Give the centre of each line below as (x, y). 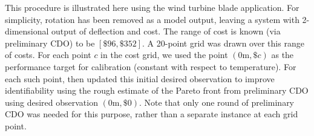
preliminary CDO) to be (50, 43)
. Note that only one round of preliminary (217, 102)
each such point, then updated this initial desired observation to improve (140, 78)
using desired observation (51, 102)
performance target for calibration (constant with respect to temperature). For (151, 66)
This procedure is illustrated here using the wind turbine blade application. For (152, 7)
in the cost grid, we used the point (164, 55)
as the (283, 55)
